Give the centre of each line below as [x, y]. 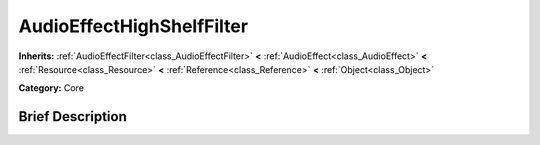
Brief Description [72, 116]
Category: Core [51, 88]
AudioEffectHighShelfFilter [133, 26]
